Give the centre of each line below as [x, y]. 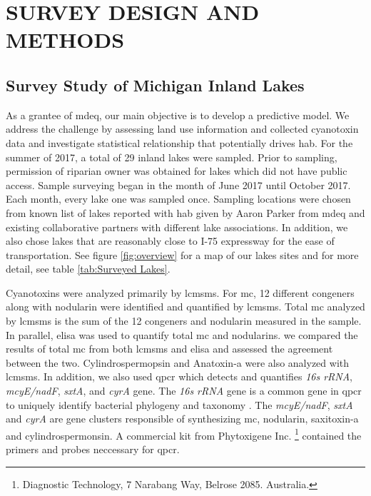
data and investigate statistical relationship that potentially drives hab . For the [179, 142]
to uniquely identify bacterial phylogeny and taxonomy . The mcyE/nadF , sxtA [179, 404]
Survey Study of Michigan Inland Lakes [155, 85]
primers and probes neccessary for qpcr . [93, 449]
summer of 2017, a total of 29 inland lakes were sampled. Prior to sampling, [172, 157]
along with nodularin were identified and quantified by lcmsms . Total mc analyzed [185, 307]
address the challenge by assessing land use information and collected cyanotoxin [182, 129]
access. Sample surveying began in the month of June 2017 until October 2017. [178, 184]
